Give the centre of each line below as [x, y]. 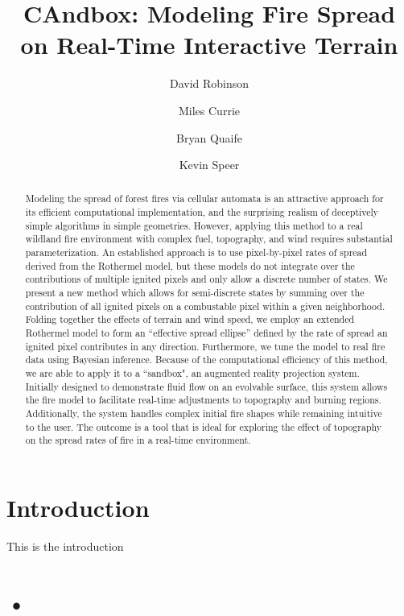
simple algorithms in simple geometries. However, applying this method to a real [194, 225]
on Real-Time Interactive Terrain [209, 45]
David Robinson [209, 83]
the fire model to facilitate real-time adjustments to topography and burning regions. [203, 400]
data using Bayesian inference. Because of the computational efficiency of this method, [206, 360]
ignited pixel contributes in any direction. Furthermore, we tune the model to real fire [205, 346]
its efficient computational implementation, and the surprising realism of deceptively [202, 212]
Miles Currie [209, 110]
